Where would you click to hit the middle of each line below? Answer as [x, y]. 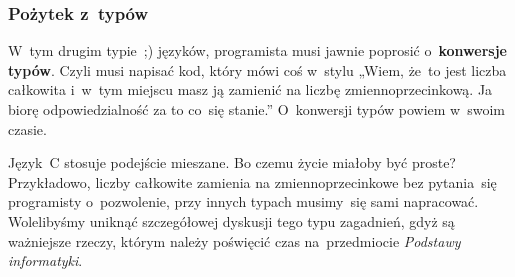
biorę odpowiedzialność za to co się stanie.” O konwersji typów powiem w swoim [257, 109]
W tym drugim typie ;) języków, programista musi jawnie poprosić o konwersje [257, 50]
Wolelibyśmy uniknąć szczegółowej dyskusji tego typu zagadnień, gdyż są [231, 220]
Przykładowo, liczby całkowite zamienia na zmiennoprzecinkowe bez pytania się [252, 181]
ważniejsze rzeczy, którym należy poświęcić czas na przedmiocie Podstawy [234, 240]
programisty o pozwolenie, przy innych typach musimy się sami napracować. [243, 201]
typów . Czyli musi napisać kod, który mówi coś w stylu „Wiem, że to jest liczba [257, 69]
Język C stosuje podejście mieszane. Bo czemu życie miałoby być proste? [232, 162]
